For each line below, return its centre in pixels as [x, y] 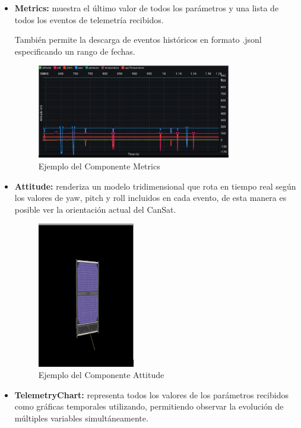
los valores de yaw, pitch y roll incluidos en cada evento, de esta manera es [150, 198]
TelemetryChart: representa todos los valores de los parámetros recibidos [151, 394]
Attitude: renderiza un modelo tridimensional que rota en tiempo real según [155, 186]
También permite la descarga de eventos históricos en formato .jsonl [138, 40]
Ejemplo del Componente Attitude [101, 375]
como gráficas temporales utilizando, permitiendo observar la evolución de [149, 406]
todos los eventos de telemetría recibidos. [89, 19]
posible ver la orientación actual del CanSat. [95, 209]
